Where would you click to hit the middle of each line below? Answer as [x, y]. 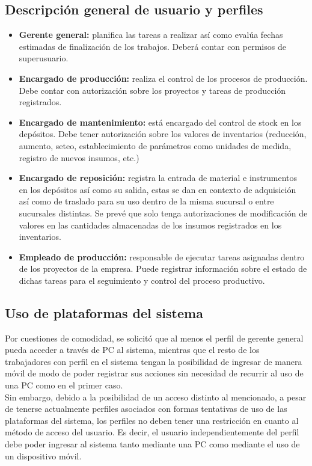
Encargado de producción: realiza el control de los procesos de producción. [163, 78]
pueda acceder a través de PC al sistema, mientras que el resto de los [132, 350]
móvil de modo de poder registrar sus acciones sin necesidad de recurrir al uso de [154, 373]
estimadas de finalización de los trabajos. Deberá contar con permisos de [152, 46]
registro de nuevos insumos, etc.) [79, 157]
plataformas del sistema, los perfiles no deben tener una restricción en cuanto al [152, 420]
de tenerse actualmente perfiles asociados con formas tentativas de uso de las [146, 409]
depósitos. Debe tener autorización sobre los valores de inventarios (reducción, [163, 134]
